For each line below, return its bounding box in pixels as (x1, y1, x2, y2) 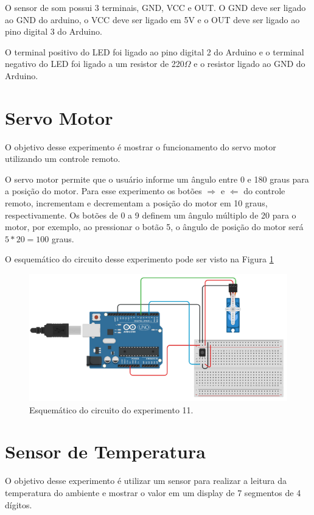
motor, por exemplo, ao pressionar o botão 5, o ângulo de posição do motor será (5, 220, 304, 233)
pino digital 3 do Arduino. (5, 25, 102, 38)
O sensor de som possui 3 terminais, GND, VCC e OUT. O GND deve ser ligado (5, 1, 306, 13)
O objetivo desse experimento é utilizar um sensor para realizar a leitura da (5, 474, 287, 487)
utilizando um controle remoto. (5, 152, 120, 165)
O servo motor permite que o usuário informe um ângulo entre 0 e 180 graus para (5, 172, 309, 185)
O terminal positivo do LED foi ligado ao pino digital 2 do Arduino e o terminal (5, 45, 304, 58)
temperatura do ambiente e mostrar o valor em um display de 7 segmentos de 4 (5, 486, 301, 499)
